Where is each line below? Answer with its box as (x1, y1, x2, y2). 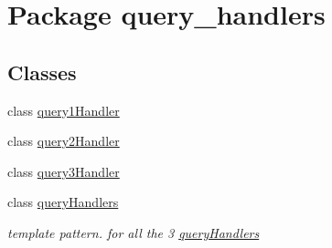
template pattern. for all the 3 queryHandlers (7, 222, 260, 242)
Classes (7, 57, 77, 86)
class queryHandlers (7, 192, 119, 212)
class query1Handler (7, 100, 120, 119)
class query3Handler (7, 161, 120, 181)
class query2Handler (7, 131, 120, 150)
